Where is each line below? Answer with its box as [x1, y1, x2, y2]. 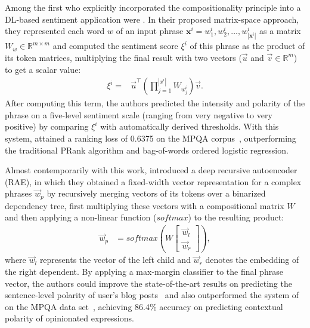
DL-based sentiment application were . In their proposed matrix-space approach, [5, 13, 299, 25]
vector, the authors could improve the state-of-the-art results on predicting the [5, 277, 292, 289]
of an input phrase [116, 24, 184, 37]
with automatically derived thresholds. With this [100, 120, 279, 133]
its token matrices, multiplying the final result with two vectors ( [5, 51, 242, 63]
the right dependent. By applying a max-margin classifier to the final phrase [5, 265, 283, 278]
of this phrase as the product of [190, 39, 305, 52]
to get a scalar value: [5, 63, 81, 75]
